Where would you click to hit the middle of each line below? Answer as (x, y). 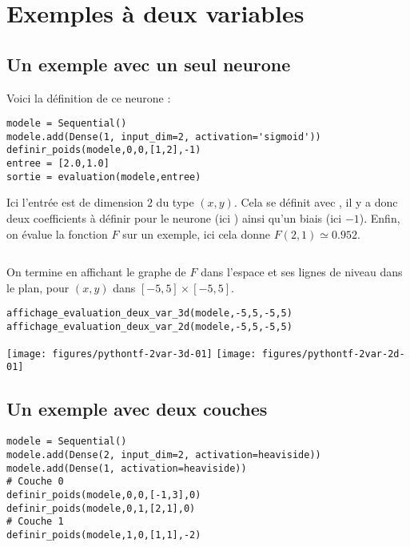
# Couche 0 (35, 482)
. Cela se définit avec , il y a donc (316, 202)
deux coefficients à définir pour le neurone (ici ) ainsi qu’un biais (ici (174, 218)
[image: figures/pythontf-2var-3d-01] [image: (131, 354)
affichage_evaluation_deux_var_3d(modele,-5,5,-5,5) (149, 314)
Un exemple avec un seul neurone (149, 64)
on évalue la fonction (57, 233)
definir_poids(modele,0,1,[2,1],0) (101, 508)
